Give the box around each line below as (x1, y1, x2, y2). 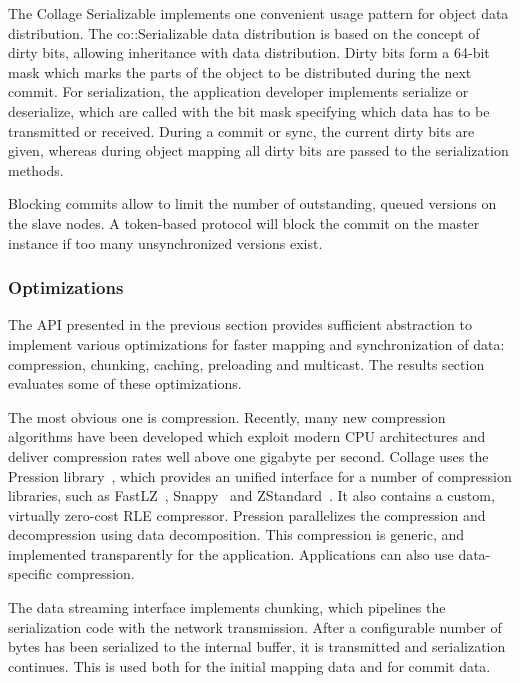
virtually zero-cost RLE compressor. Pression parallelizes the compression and (8, 504, 486, 525)
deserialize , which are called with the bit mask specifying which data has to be (8, 100, 490, 121)
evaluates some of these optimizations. (8, 373, 242, 394)
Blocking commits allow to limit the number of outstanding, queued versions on (8, 193, 497, 214)
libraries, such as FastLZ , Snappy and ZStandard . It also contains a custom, (8, 485, 495, 506)
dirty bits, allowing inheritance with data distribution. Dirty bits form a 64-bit (8, 42, 490, 63)
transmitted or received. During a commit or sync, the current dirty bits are (8, 120, 475, 141)
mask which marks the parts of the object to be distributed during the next (8, 61, 472, 82)
